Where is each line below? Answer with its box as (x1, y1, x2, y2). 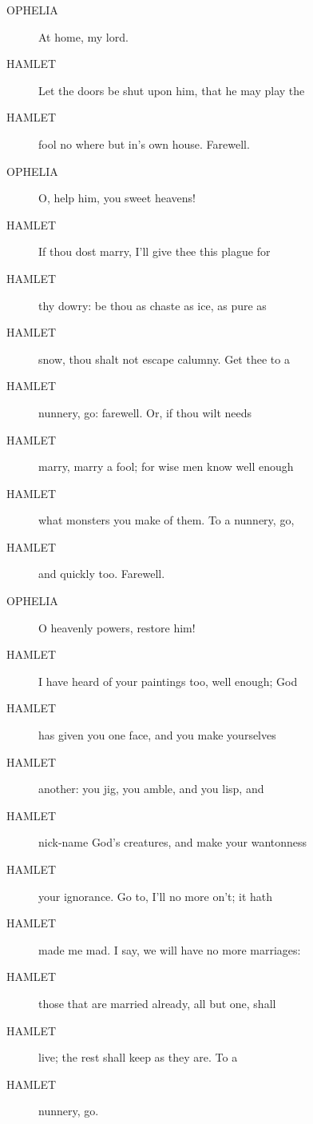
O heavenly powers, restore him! (38, 619, 196, 636)
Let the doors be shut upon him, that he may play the (38, 82, 305, 98)
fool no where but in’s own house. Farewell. (38, 135, 250, 152)
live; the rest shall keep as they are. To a (38, 1049, 238, 1066)
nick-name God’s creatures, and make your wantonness (38, 834, 307, 851)
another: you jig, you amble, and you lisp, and (38, 780, 264, 797)
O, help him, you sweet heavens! (38, 189, 196, 206)
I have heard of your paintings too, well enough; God (38, 672, 298, 689)
